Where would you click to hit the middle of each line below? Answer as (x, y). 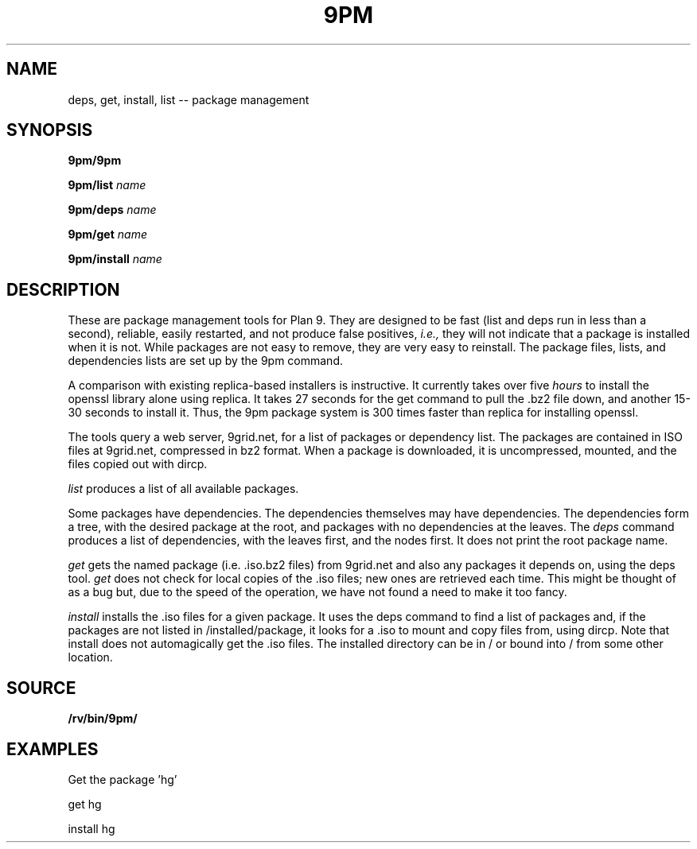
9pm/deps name (112, 210)
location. (90, 657)
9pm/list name (107, 185)
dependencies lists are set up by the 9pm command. (205, 361)
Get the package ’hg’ (123, 779)
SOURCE (41, 688)
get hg (85, 804)
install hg (92, 828)
